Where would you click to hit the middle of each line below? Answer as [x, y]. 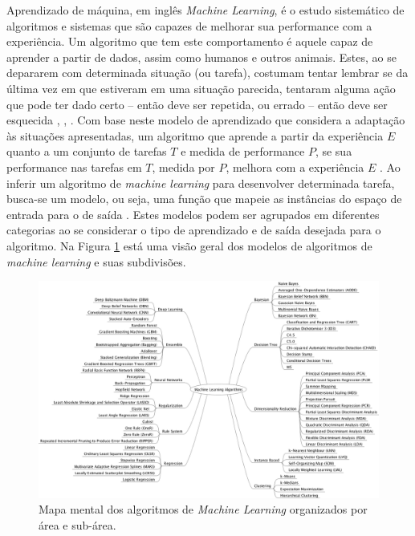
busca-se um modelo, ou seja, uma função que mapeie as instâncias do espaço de [204, 199]
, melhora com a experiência [295, 166]
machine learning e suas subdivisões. [96, 261]
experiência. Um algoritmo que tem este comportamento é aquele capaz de [190, 41]
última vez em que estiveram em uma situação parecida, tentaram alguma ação [201, 88]
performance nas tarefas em [74, 166]
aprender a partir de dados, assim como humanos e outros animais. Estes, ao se [201, 57]
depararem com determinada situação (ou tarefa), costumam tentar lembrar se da [207, 73]
